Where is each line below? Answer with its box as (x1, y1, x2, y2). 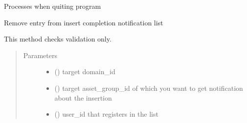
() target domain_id (54, 66, 115, 77)
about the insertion (54, 92, 112, 102)
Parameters (23, 50, 57, 60)
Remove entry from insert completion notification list (4, 17, 163, 27)
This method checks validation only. (4, 34, 112, 44)
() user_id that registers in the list (54, 109, 158, 119)
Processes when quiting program (4, 1, 101, 11)
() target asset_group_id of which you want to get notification (54, 82, 243, 93)
